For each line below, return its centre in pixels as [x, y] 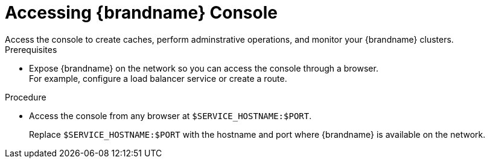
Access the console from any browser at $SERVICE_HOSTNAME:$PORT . [170, 115]
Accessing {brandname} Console [141, 13]
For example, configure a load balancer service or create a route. [158, 78]
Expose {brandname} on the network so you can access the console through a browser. [204, 68]
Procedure [26, 97]
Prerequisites [31, 49]
